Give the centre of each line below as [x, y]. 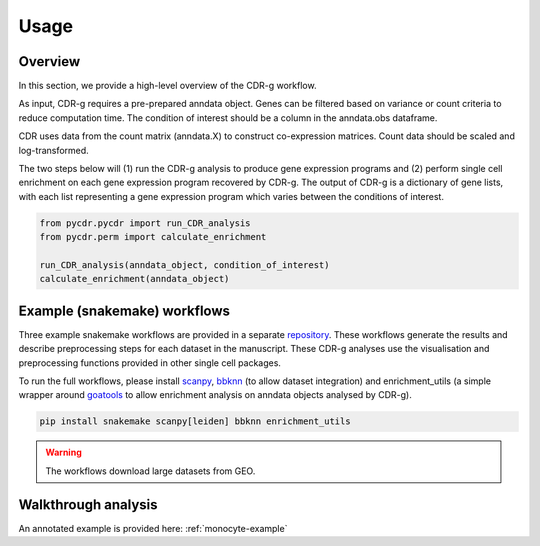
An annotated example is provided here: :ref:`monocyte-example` [153, 528]
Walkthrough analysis [88, 504]
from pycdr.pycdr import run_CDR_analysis [145, 223]
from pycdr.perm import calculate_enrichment [153, 237]
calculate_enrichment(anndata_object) [134, 279]
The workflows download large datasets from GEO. [150, 471]
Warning [63, 452]
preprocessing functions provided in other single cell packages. [150, 362]
